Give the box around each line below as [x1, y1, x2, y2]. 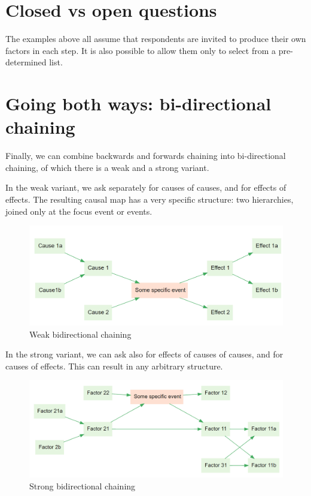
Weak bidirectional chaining [29, 327, 132, 340]
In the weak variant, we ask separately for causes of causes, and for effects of [5, 181, 286, 194]
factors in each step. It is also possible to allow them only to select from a [5, 44, 276, 56]
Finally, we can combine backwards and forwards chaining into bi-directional [5, 149, 286, 162]
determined [5, 56, 47, 68]
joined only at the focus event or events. [5, 205, 153, 217]
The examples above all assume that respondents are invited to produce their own [5, 32, 306, 45]
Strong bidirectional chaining [29, 479, 136, 492]
